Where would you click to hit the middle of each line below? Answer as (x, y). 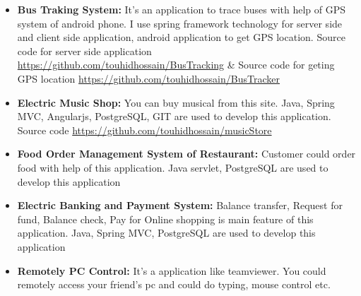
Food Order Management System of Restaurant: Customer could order (187, 154)
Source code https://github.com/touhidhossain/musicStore (144, 130)
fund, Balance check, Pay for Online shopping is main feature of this (165, 219)
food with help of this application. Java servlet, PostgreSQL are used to (173, 167)
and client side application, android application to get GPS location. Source (181, 37)
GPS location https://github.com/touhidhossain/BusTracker (148, 78)
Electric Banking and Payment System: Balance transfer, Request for (180, 205)
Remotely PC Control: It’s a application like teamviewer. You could (172, 270)
